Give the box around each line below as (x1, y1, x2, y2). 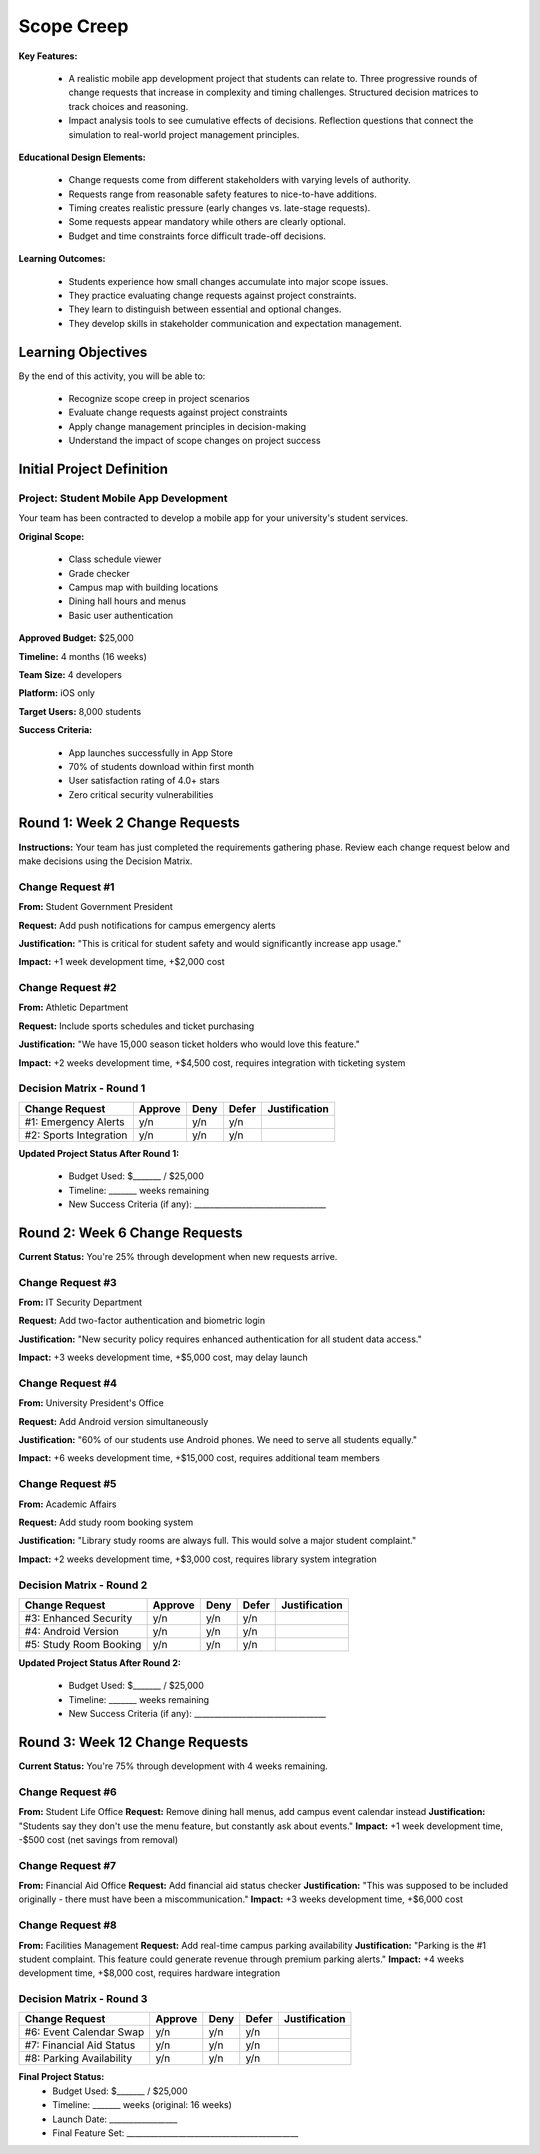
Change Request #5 (18, 1477, 117, 1491)
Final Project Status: (18, 2071, 105, 2083)
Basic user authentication (68, 609, 174, 621)
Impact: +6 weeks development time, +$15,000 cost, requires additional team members (18, 1452, 380, 1464)
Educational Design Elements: (18, 151, 146, 163)
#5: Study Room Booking (24, 1637, 142, 1651)
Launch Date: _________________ (52, 2113, 178, 2125)
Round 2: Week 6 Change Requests (18, 1224, 244, 1241)
